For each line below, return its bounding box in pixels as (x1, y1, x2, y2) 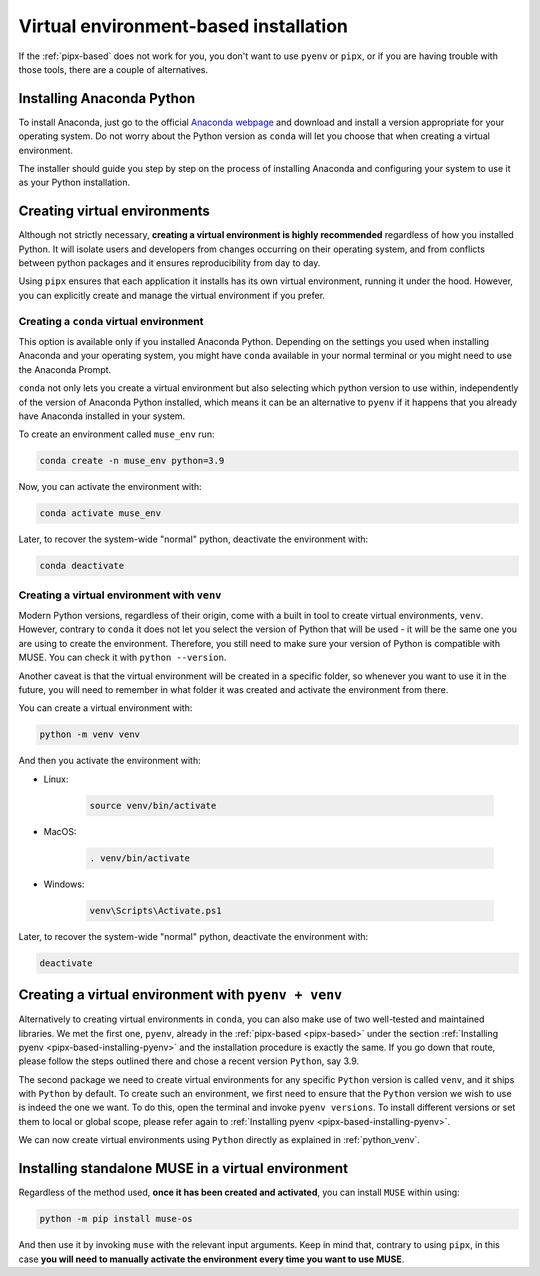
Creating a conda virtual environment (18, 314, 204, 328)
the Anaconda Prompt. (18, 363, 112, 375)
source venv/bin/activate (89, 800, 217, 811)
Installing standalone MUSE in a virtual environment (18, 1160, 349, 1177)
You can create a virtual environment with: (18, 702, 193, 714)
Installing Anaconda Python (18, 90, 196, 107)
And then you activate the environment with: (18, 755, 202, 767)
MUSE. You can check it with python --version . (18, 651, 227, 664)
